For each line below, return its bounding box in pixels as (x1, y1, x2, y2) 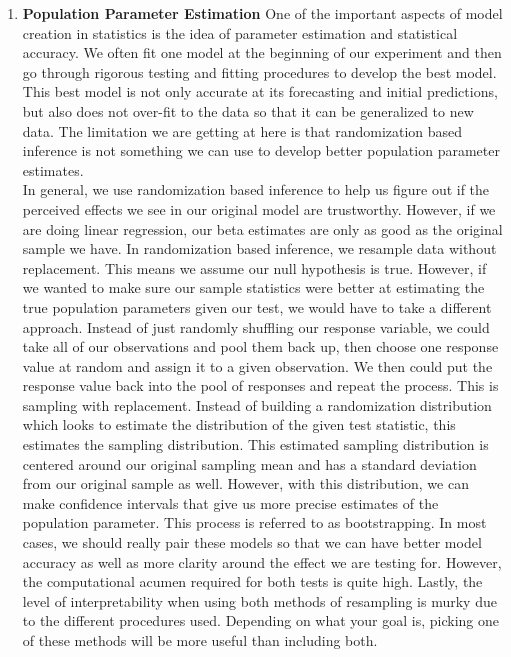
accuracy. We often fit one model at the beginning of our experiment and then (22, 42, 502, 63)
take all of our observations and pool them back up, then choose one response (22, 336, 499, 357)
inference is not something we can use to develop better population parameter (22, 140, 500, 161)
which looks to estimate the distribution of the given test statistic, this (22, 414, 456, 435)
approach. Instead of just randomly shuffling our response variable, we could (22, 316, 490, 337)
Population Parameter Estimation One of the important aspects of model (22, 3, 503, 23)
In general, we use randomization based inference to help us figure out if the (22, 179, 490, 200)
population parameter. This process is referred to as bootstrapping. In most (22, 512, 487, 533)
